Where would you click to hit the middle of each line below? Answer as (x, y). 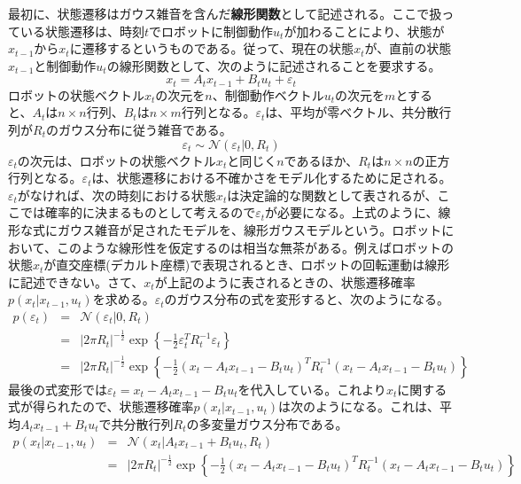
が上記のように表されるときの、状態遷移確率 (285, 281)
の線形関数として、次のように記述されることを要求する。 (274, 65)
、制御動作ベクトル (268, 94)
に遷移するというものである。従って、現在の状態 (212, 48)
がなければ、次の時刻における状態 (117, 195)
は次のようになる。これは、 (359, 406)
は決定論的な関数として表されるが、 (332, 195)
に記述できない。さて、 (76, 281)
